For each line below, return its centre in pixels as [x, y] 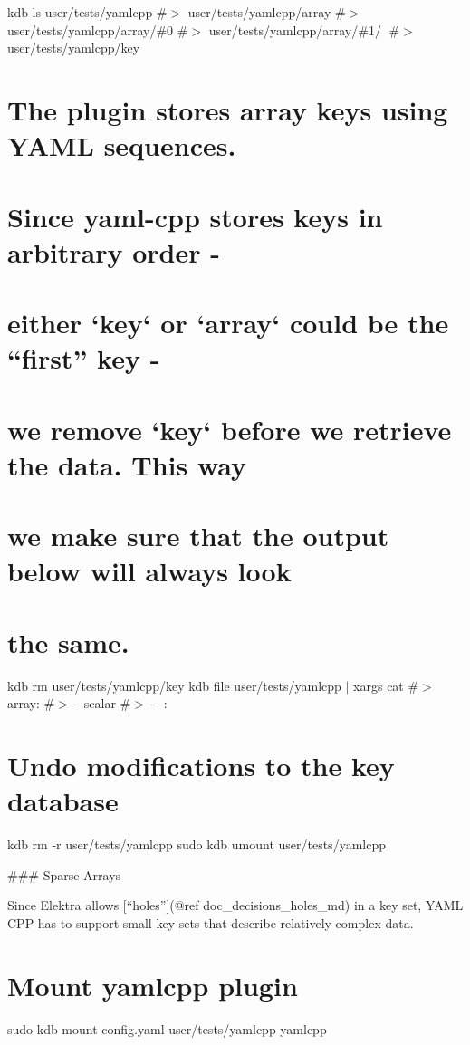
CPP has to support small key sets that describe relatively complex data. [211, 923]
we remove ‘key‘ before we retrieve [230, 429]
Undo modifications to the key [201, 766]
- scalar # [103, 703]
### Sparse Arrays [64, 874]
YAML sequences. [122, 145]
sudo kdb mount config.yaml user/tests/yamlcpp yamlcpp [167, 1028]
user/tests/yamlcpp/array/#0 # [98, 29]
